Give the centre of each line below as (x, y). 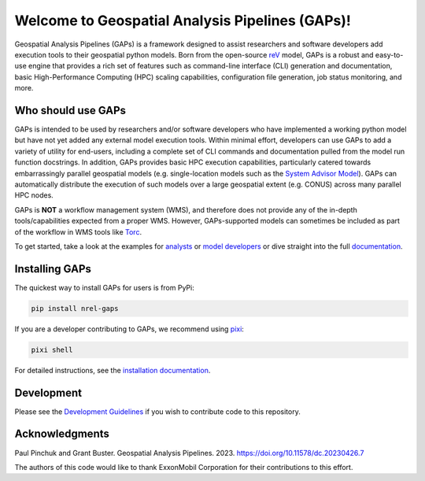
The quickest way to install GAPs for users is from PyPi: (104, 287)
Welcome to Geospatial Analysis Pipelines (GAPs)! (183, 20)
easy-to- (389, 54)
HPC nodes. (34, 195)
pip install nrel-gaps (75, 308)
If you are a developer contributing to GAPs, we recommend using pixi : (129, 329)
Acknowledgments (62, 434)
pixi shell (52, 350)
